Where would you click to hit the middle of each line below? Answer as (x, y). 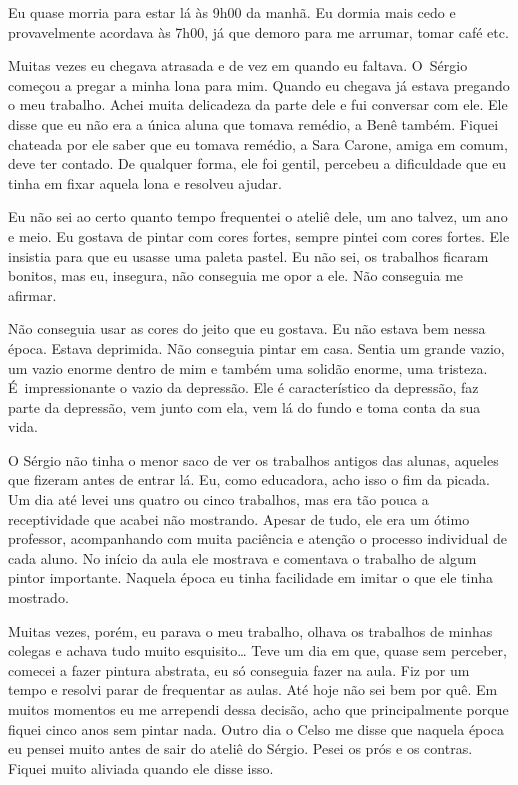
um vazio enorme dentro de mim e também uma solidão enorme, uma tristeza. (248, 367)
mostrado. (38, 597)
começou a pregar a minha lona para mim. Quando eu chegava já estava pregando (259, 84)
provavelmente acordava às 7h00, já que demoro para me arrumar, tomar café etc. (258, 31)
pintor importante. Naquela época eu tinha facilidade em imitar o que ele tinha (251, 577)
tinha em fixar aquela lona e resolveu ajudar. (145, 182)
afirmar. (32, 294)
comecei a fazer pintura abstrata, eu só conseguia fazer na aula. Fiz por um (239, 669)
